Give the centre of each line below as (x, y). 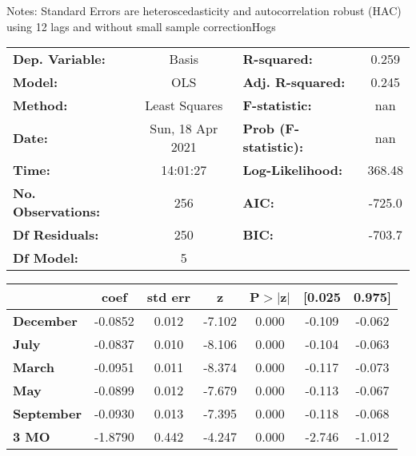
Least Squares (184, 105)
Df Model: (46, 258)
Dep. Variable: (59, 59)
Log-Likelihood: (293, 170)
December (45, 321)
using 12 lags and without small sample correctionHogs (141, 26)
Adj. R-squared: (294, 82)
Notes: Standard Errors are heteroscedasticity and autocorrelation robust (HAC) (204, 10)
